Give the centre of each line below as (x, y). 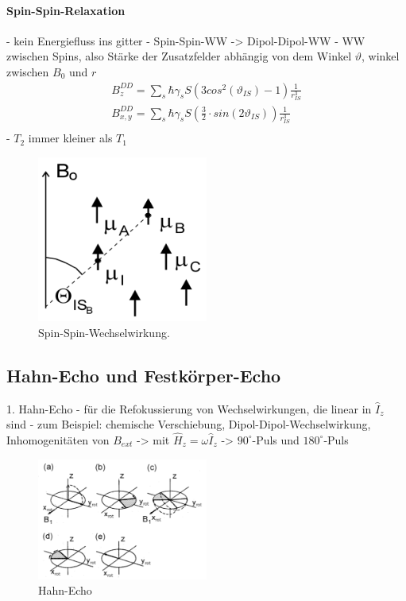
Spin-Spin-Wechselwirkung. (104, 332)
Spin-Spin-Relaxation (66, 10)
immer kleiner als (70, 138)
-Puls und (276, 439)
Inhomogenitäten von (58, 439)
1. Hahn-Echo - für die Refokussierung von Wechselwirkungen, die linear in (189, 408)
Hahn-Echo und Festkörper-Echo (144, 375)
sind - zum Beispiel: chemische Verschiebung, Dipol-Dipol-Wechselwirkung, (189, 424)
